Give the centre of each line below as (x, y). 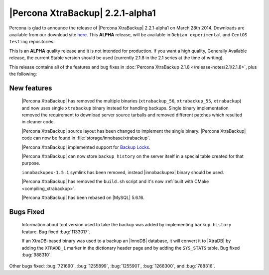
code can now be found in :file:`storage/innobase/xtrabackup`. (86, 138)
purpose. (31, 163)
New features (31, 88)
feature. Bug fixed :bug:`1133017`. (56, 232)
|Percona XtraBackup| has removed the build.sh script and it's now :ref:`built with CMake (115, 182)
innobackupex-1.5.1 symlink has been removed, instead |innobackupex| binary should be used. (123, 172)
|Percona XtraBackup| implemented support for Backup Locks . (86, 147)
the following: (23, 74)
